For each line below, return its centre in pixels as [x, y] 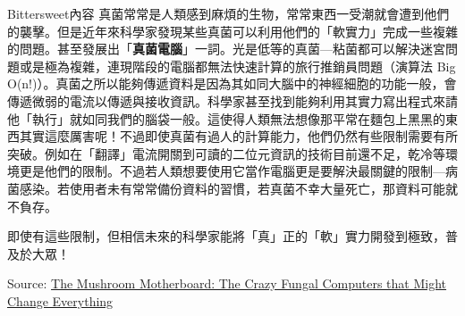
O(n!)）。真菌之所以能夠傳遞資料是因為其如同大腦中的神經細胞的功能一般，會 [232, 83]
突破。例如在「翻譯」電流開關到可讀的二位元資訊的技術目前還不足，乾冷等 [226, 153]
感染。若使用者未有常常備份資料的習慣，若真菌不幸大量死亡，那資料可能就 [238, 188]
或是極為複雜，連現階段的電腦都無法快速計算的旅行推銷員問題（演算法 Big [237, 66]
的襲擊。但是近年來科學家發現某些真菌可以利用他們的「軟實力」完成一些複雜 [232, 31]
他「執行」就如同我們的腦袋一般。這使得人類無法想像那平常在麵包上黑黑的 [226, 118]
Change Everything [60, 300]
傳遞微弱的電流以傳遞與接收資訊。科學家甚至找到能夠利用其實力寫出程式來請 [232, 100]
